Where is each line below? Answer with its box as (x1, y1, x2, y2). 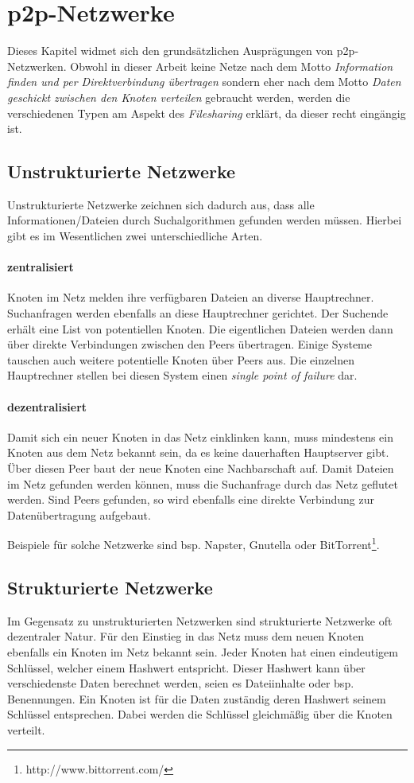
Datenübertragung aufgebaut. (7, 506, 151, 523)
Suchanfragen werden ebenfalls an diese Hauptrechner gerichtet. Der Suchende (7, 305, 389, 321)
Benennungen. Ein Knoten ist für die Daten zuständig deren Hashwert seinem (7, 690, 386, 707)
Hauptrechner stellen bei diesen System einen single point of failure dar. (7, 367, 358, 384)
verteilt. (7, 722, 45, 738)
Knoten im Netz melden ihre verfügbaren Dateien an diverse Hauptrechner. (7, 289, 374, 306)
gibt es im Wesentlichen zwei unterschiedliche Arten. (7, 228, 263, 244)
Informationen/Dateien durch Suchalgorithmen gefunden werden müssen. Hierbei (7, 212, 402, 228)
